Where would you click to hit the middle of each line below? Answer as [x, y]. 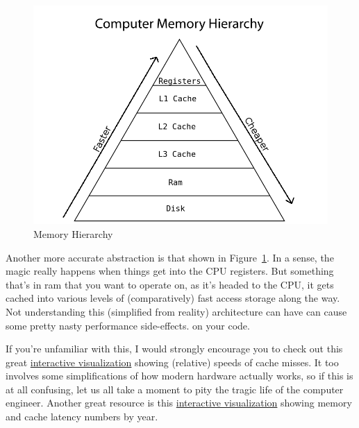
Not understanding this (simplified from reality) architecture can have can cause [176, 311]
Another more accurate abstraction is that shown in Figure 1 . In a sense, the [170, 257]
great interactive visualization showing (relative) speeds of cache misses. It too [172, 362]
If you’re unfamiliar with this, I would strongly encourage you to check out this [174, 349]
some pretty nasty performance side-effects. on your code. [128, 325]
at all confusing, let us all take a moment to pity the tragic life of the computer [175, 389]
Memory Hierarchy [73, 233]
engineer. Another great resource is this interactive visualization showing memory [179, 403]
